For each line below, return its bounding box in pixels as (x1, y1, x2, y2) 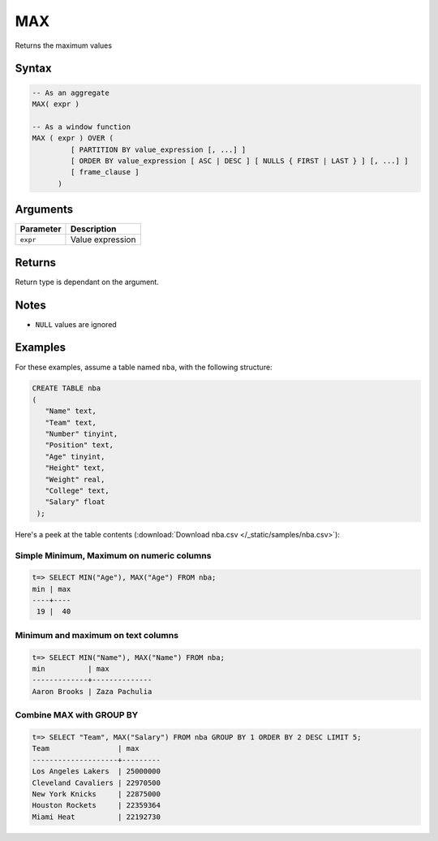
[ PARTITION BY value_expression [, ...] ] (70, 144, 247, 154)
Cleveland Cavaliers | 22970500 (32, 778, 161, 787)
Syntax (15, 62, 52, 75)
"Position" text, (45, 441, 114, 450)
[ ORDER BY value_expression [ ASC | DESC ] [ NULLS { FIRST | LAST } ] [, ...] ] (70, 156, 409, 166)
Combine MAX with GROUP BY (15, 709, 139, 721)
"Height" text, (45, 464, 105, 472)
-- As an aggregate (32, 88, 109, 97)
